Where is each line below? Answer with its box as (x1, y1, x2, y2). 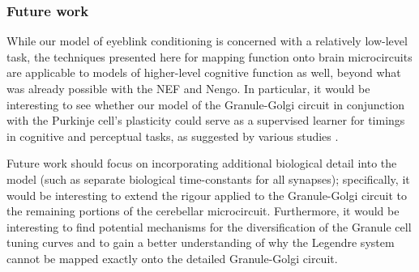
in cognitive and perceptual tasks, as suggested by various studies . (6, 127, 339, 144)
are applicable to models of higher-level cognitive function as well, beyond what (6, 64, 401, 81)
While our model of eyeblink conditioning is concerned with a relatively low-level (6, 32, 408, 49)
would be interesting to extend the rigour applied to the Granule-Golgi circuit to (6, 186, 408, 203)
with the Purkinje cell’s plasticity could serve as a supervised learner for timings (6, 112, 405, 129)
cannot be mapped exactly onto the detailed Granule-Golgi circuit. (6, 249, 338, 266)
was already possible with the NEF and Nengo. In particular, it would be (6, 80, 370, 96)
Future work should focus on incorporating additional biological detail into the (6, 155, 397, 172)
